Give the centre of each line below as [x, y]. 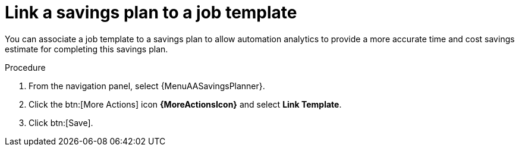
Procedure [25, 67]
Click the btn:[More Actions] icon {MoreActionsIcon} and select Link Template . [185, 104]
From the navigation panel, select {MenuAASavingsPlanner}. [147, 86]
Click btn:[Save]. [61, 122]
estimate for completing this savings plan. [86, 49]
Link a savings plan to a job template [151, 12]
